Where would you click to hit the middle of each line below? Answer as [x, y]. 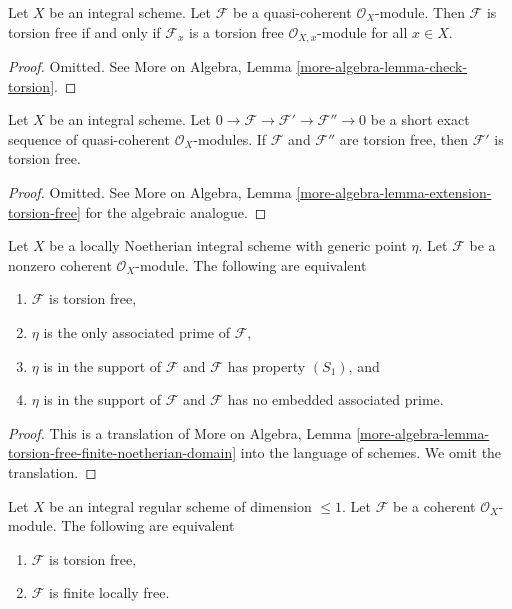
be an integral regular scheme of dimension [180, 505]
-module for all [362, 31]
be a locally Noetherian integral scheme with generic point [228, 245]
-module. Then [420, 12]
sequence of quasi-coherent [89, 138]
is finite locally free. [109, 592]
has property [266, 365]
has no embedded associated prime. [335, 399]
